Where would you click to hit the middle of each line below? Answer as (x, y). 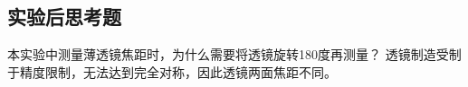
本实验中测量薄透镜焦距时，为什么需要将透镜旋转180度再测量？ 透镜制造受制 (234, 54)
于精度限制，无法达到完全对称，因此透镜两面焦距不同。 (172, 71)
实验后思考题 (64, 17)
